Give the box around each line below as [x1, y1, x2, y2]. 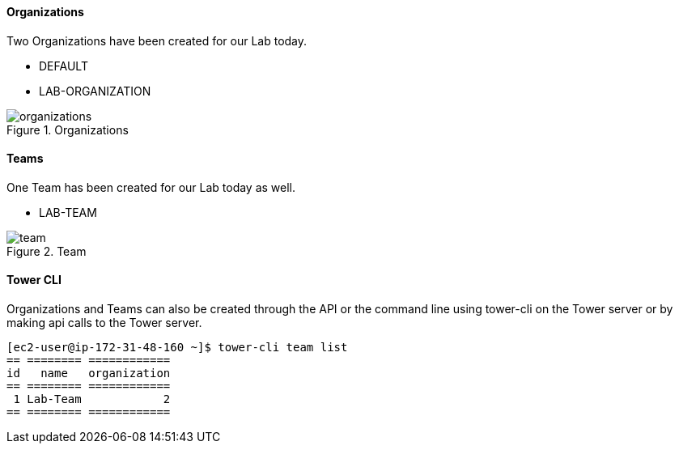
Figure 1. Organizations [6, 122, 129, 137]
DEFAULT [39, 58, 88, 73]
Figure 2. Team [6, 244, 87, 258]
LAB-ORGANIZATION [39, 83, 151, 98]
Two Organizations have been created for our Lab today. [6, 33, 308, 48]
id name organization [6, 367, 171, 380]
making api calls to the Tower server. [6, 316, 202, 330]
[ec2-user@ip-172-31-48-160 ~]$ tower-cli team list [6, 341, 348, 354]
